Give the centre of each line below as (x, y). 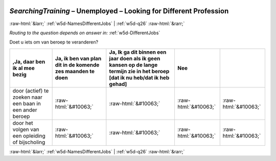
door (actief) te (31, 90)
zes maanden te (75, 71)
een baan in (27, 103)
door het (23, 123)
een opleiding (29, 135)
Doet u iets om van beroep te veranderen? (54, 42)
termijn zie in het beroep (139, 71)
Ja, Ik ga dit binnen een (138, 52)
